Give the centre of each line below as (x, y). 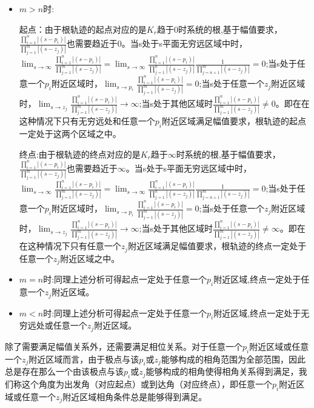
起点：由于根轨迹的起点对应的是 (83, 29)
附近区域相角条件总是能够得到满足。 (135, 397)
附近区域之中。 (90, 258)
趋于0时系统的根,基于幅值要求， (219, 29)
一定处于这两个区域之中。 (70, 134)
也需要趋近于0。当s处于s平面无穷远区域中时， (157, 43)
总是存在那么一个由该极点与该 (64, 371)
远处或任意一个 (57, 325)
